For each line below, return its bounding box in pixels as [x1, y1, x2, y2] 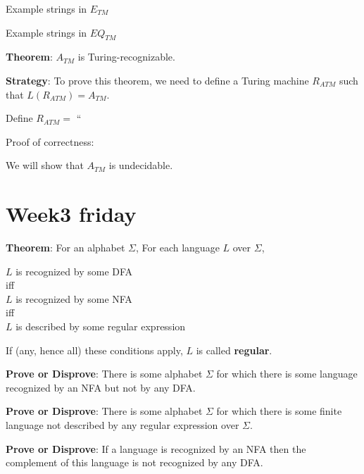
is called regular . [196, 342, 272, 357]
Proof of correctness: [6, 134, 94, 149]
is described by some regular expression [15, 319, 186, 334]
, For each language [136, 240, 220, 255]
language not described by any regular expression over [6, 418, 239, 432]
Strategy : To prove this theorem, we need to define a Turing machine [6, 73, 309, 87]
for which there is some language [216, 366, 358, 381]
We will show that [6, 158, 84, 173]
